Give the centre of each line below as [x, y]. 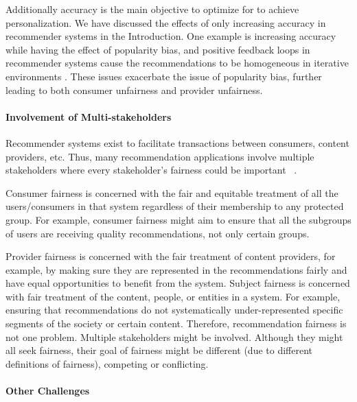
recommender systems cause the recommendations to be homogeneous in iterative [177, 63]
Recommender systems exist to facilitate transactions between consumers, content [177, 142]
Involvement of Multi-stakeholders [89, 116]
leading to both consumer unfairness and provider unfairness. [134, 90]
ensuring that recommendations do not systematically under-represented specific [174, 310]
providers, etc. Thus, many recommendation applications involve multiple [160, 156]
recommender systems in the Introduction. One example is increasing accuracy [171, 36]
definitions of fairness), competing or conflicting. [107, 363]
